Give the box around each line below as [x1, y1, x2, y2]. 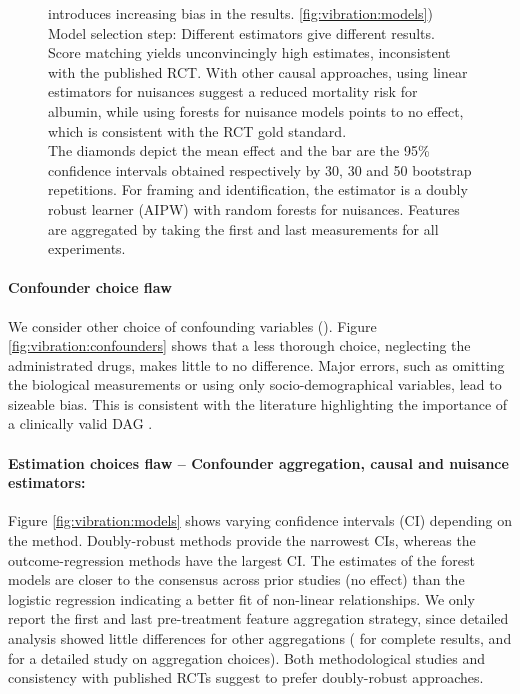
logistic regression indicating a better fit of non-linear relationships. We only [8, 588, 475, 609]
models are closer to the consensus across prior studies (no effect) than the [8, 569, 465, 590]
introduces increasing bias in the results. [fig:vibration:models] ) [48, 3, 433, 23]
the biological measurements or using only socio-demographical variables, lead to [8, 374, 502, 395]
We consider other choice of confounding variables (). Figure [8, 315, 377, 336]
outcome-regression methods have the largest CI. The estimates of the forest [8, 549, 475, 570]
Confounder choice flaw [8, 277, 172, 298]
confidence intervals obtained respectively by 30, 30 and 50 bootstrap [48, 159, 472, 180]
